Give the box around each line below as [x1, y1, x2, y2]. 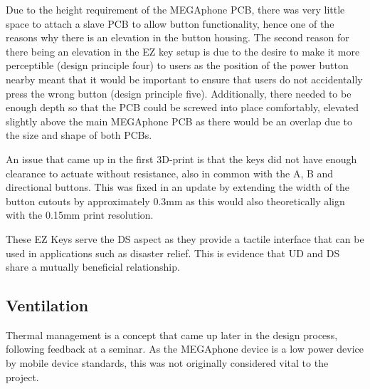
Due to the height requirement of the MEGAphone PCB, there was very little [6, 2, 345, 16]
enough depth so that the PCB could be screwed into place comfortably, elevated [6, 100, 359, 115]
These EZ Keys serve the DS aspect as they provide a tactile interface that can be [6, 231, 364, 246]
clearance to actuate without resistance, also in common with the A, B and [6, 165, 334, 180]
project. [6, 369, 39, 384]
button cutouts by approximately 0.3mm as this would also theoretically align [6, 193, 345, 208]
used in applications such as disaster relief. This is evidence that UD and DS [6, 245, 340, 260]
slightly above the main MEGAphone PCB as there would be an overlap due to [6, 113, 353, 128]
